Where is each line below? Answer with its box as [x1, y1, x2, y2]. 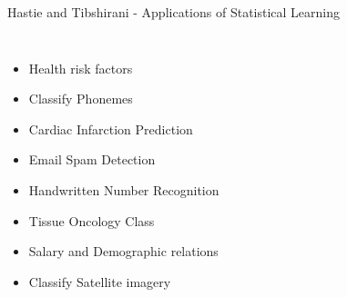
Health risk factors [28, 58, 133, 77]
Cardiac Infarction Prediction [28, 119, 193, 138]
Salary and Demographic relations [28, 242, 219, 261]
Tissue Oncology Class [28, 211, 155, 230]
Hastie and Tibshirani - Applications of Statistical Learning [7, 3, 341, 21]
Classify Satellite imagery [28, 272, 171, 291]
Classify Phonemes [28, 89, 133, 108]
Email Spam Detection [28, 150, 156, 169]
